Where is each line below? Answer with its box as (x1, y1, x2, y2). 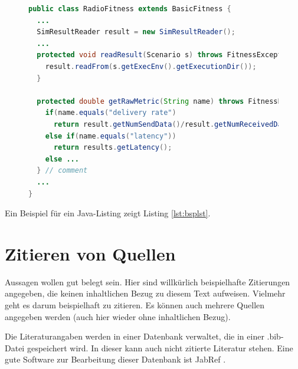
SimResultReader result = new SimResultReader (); (37, 28, 235, 37)
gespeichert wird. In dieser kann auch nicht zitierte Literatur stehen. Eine (27, 341, 293, 354)
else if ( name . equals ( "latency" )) (45, 131, 176, 140)
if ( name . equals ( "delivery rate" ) (45, 108, 176, 117)
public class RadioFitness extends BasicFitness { (28, 5, 231, 13)
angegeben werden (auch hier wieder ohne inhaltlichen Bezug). (5, 310, 231, 322)
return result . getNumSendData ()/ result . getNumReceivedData (53, 120, 290, 129)
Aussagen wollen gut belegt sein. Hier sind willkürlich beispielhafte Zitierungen (5, 275, 290, 288)
